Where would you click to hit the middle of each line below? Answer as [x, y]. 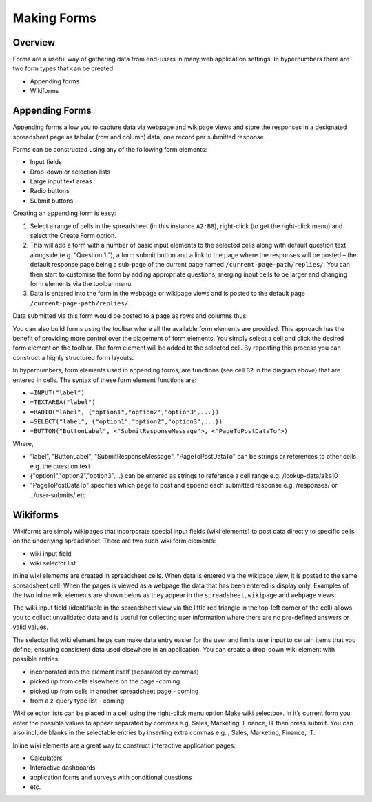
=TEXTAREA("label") [63, 402]
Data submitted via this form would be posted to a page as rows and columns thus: [130, 316]
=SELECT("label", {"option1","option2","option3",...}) [126, 422]
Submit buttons [52, 201]
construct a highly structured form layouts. [73, 357]
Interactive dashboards [63, 768]
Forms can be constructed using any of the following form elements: [110, 149]
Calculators [46, 758]
